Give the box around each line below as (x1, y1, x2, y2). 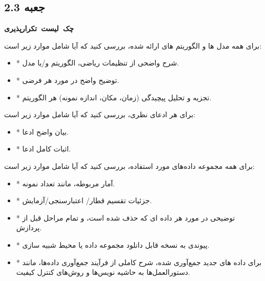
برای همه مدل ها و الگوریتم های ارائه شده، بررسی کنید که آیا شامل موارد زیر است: (4, 40, 262, 51)
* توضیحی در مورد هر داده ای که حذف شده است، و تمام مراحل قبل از (16, 212, 235, 223)
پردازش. (16, 222, 42, 233)
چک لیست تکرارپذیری (4, 23, 74, 34)
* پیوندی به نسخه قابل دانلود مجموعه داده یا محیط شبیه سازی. (16, 239, 210, 250)
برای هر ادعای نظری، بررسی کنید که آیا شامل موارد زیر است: (4, 109, 195, 120)
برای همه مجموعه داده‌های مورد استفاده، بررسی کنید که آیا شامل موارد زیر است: (4, 160, 255, 171)
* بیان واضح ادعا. (16, 126, 69, 137)
